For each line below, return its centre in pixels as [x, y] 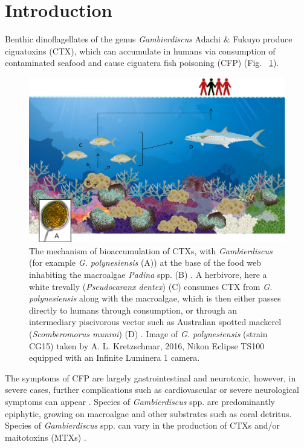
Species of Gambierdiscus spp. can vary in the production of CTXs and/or [142, 425]
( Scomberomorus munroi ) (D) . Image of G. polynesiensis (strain [148, 334]
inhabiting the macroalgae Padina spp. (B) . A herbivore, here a [148, 275]
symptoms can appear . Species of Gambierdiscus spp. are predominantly [140, 401]
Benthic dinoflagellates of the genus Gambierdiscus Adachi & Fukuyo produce [149, 39]
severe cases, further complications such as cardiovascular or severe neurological [152, 390]
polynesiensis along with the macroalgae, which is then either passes [155, 298]
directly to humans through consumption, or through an [133, 310]
